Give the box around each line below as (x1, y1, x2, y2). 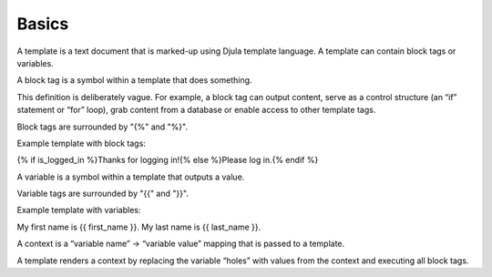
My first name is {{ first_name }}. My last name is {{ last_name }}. (16, 221, 261, 232)
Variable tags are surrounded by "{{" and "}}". (16, 188, 189, 200)
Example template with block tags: (16, 138, 146, 149)
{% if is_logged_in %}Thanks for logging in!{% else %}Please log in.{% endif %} (16, 155, 319, 166)
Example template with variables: (16, 205, 141, 216)
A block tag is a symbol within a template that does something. (16, 75, 252, 86)
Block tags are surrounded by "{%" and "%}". (16, 121, 189, 132)
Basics (16, 14, 69, 34)
